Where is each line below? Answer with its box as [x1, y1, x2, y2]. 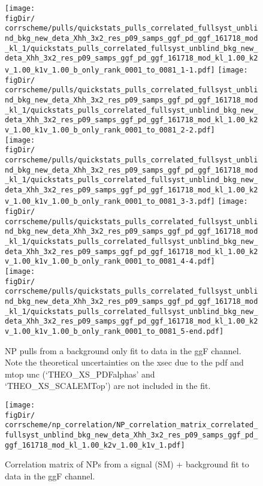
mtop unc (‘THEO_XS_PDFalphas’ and [5, 367, 155, 380]
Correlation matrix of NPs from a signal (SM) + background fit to [5, 458, 249, 470]
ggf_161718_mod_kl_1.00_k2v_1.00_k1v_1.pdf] [5, 440, 185, 449]
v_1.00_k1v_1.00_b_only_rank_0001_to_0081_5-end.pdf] [5, 327, 224, 336]
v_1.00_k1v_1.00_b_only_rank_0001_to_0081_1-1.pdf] [5, 65, 215, 74]
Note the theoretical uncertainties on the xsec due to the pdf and [5, 356, 244, 369]
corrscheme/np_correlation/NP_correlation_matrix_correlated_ [5, 421, 258, 430]
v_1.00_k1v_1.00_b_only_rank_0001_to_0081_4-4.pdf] [5, 257, 215, 266]
